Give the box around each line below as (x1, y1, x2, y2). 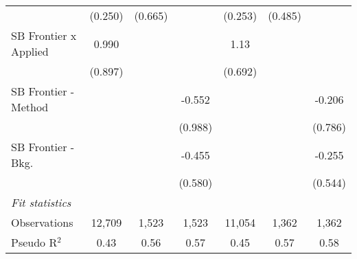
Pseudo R (11, 234, 58, 250)
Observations (11, 214, 73, 230)
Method (11, 99, 49, 115)
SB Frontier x (11, 27, 77, 43)
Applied (11, 43, 49, 59)
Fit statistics (11, 194, 71, 210)
